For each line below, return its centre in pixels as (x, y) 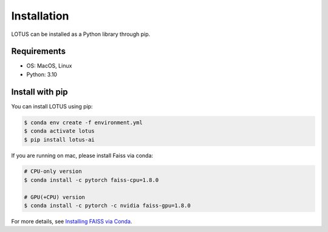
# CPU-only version (53, 171)
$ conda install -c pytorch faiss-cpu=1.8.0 (91, 180)
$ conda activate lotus (60, 131)
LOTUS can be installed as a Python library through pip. (81, 34)
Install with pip (39, 92)
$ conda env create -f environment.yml (83, 122)
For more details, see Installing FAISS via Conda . (72, 222)
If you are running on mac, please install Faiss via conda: (82, 155)
